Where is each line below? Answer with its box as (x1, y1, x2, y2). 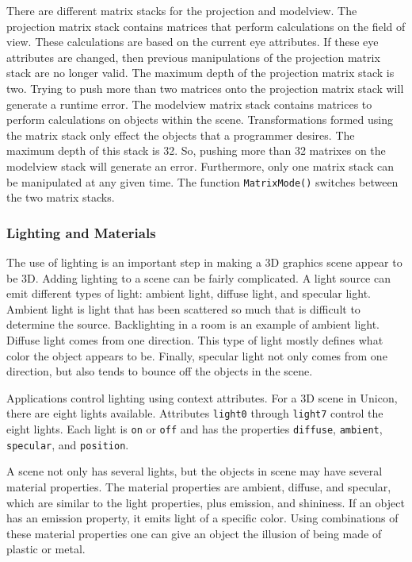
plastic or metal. (6, 541, 86, 557)
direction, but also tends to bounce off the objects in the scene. (6, 363, 313, 379)
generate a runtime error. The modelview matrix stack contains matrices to (6, 95, 372, 112)
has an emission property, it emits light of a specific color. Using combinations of (6, 510, 399, 526)
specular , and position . (6, 436, 129, 452)
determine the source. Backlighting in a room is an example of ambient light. (6, 316, 380, 333)
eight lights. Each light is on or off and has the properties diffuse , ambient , (6, 421, 383, 437)
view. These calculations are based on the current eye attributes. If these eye (6, 33, 379, 50)
